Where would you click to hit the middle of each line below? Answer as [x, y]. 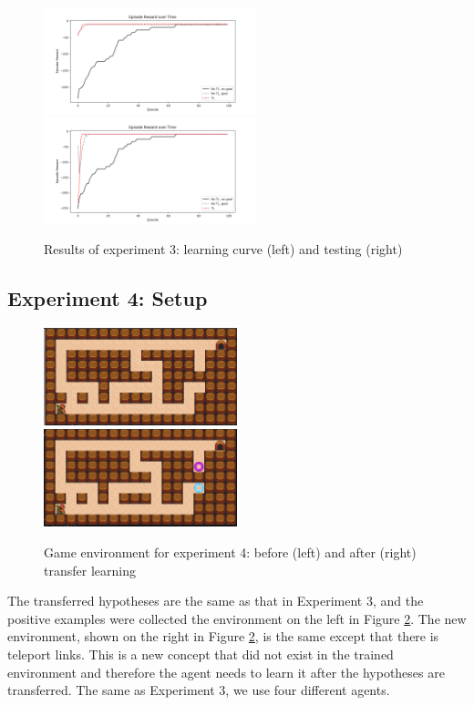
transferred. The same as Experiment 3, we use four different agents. [199, 690]
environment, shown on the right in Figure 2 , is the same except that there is [223, 636]
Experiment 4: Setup [108, 298]
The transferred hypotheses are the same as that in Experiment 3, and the [216, 601]
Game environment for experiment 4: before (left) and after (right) [230, 552]
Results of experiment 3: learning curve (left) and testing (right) [223, 249]
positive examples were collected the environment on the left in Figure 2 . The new [237, 618]
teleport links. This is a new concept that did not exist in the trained [201, 654]
